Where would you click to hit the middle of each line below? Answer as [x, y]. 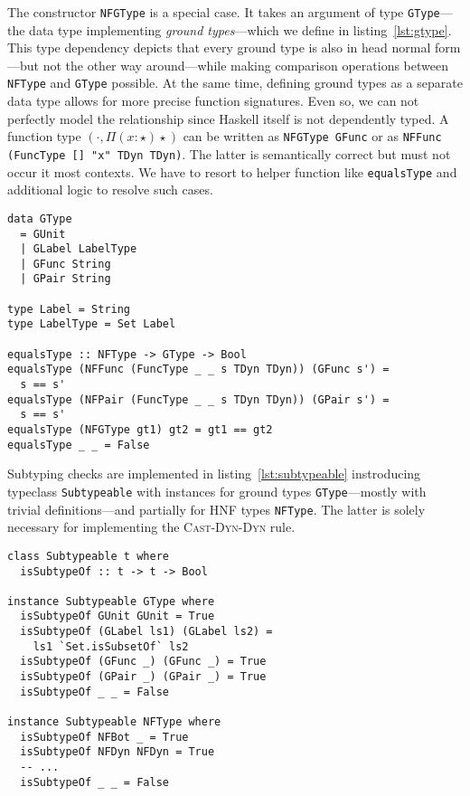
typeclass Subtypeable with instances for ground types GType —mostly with [217, 491]
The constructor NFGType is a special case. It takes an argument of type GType [224, 12]
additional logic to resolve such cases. [110, 190]
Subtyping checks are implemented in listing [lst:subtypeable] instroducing [214, 474]
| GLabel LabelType [79, 249]
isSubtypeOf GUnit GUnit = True [117, 616]
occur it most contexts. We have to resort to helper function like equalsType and [232, 171]
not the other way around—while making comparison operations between [245, 65]
